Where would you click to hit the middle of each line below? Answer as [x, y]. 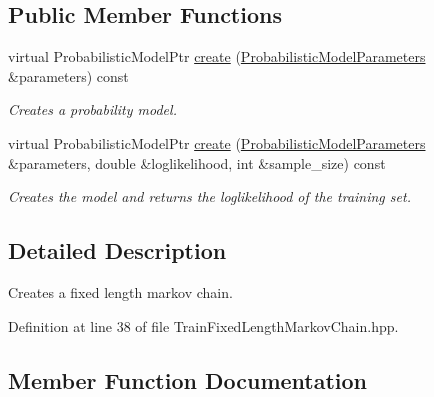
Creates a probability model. [92, 109]
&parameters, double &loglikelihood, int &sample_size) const [197, 162]
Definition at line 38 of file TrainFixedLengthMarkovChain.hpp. [203, 325]
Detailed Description [117, 250]
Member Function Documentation [188, 379]
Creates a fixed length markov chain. [120, 291]
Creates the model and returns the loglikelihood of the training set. [209, 196]
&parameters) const [68, 75]
